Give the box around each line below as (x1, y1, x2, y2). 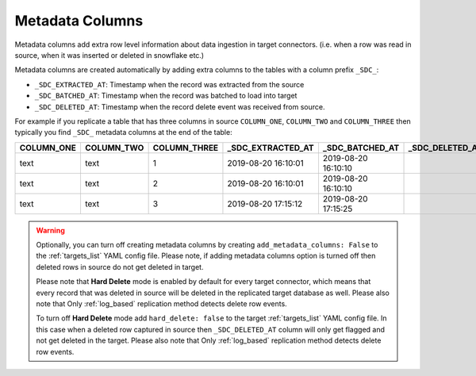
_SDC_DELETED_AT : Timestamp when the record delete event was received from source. (34, 102, 325, 111)
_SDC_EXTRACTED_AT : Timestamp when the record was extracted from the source (34, 79, 305, 89)
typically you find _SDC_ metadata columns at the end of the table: (14, 128, 233, 137)
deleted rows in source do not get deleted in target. (36, 262, 204, 271)
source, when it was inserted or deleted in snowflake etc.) (14, 50, 205, 59)
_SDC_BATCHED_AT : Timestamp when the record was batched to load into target (34, 91, 297, 101)
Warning (36, 225, 65, 235)
